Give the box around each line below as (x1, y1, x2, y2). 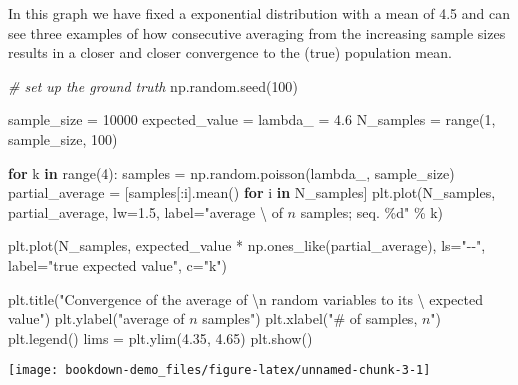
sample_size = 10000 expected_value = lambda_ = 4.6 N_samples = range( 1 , (8, 109, 496, 130)
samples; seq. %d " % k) (300, 201, 444, 222)
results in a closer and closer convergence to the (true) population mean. (8, 42, 452, 63)
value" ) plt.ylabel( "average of (8, 308, 185, 329)
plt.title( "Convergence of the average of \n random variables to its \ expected (8, 288, 483, 309)
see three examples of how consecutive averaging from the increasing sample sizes (8, 22, 506, 43)
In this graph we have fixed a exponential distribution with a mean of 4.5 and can (8, 3, 510, 23)
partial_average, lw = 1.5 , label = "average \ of (8, 201, 283, 222)
